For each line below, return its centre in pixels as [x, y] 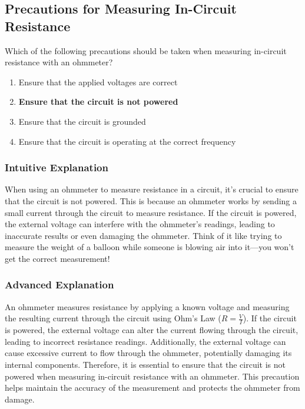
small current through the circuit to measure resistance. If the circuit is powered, [151, 212]
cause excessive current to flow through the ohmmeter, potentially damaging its [148, 353]
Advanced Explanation [59, 285]
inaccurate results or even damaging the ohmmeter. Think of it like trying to [143, 235]
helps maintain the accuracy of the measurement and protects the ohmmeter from [152, 388]
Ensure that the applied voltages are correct [98, 82]
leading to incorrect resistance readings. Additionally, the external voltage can [145, 341]
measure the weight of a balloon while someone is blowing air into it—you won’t [150, 247]
